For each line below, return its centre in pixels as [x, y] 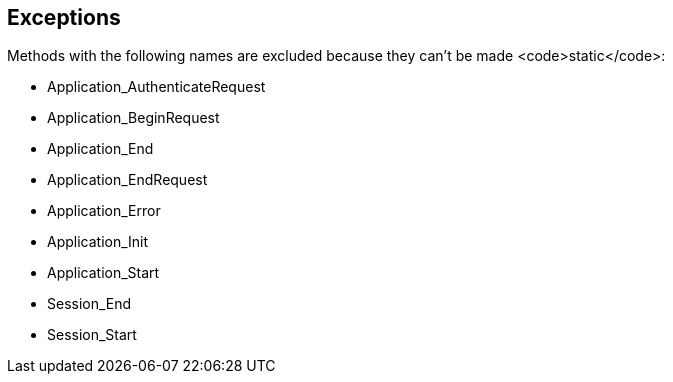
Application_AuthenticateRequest [156, 87]
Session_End [89, 304]
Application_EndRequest [127, 180]
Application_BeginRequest [133, 118]
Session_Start [92, 335]
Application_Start [103, 273]
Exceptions [64, 17]
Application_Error [104, 211]
